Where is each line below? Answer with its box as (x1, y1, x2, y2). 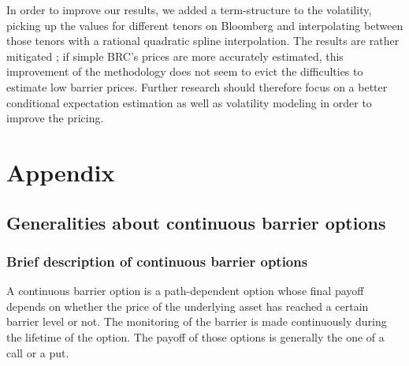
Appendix (6, 155, 115, 188)
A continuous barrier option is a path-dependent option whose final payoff (6, 282, 364, 299)
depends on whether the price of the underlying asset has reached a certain (6, 297, 369, 314)
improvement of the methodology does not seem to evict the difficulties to (6, 63, 363, 80)
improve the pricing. (6, 110, 104, 126)
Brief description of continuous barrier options (6, 251, 308, 271)
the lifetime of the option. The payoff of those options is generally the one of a (6, 328, 385, 345)
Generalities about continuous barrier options (6, 210, 386, 234)
